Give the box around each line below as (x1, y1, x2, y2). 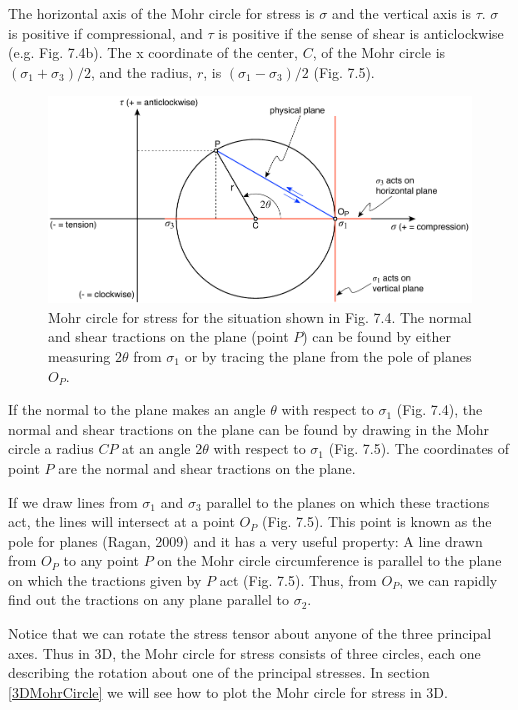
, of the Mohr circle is (312, 42, 446, 63)
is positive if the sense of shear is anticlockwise (218, 22, 504, 43)
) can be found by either (302, 326, 451, 347)
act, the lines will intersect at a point (8, 511, 235, 532)
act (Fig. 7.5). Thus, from (219, 569, 377, 590)
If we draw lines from (8, 491, 138, 512)
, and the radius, (90, 61, 193, 82)
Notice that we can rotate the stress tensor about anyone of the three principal (8, 623, 492, 644)
